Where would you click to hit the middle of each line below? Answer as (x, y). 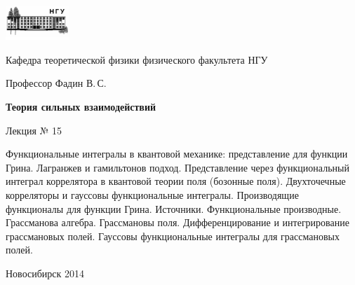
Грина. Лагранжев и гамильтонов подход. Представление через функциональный (177, 167)
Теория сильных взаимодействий (81, 106)
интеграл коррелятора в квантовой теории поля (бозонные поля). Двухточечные (176, 181)
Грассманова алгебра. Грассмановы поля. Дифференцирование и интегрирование (177, 222)
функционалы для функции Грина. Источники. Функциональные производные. (174, 208)
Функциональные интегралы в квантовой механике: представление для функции (177, 154)
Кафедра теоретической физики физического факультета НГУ (137, 59)
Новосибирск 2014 (45, 273)
